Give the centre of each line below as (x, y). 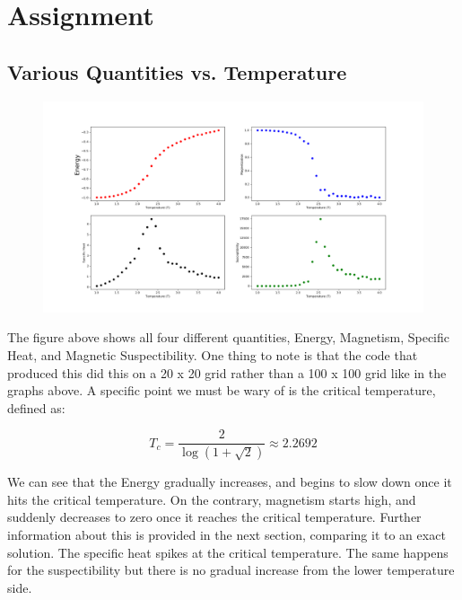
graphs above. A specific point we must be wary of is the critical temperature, (222, 390)
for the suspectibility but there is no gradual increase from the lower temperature (231, 570)
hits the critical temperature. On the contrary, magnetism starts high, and (212, 499)
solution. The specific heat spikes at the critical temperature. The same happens (228, 552)
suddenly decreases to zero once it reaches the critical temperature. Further (214, 517)
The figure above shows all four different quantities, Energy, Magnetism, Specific (229, 337)
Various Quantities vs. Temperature (177, 71)
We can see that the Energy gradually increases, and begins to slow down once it (230, 482)
